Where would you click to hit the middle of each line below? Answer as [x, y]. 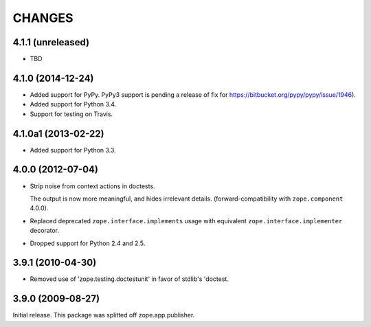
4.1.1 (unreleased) [51, 42]
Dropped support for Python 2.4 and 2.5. [88, 243]
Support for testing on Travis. [71, 114]
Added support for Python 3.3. [73, 150]
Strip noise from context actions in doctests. [92, 186]
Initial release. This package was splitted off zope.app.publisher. [104, 315]
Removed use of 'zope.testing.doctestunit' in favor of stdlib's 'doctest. [130, 279]
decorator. [45, 231]
